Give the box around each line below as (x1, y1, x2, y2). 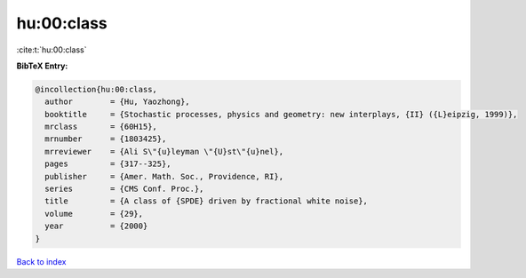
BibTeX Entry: (16, 60, 68, 71)
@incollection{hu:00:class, (35, 84, 157, 94)
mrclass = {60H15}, (44, 122, 157, 132)
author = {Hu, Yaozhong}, (44, 97, 190, 107)
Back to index (16, 256, 67, 266)
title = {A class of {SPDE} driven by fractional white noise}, (44, 196, 369, 206)
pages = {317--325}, (44, 159, 172, 169)
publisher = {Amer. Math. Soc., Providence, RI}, (44, 171, 284, 181)
